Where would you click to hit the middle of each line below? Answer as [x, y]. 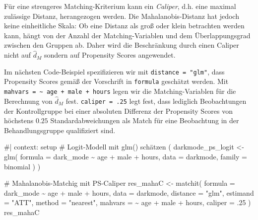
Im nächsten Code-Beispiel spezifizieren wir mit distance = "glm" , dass [114, 71]
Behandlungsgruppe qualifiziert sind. [60, 130]
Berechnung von [28, 101]
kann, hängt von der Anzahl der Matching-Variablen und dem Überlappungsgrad [127, 35]
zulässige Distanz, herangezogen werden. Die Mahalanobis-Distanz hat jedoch [122, 16]
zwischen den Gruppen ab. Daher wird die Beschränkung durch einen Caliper [122, 45]
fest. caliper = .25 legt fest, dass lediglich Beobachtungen [156, 101]
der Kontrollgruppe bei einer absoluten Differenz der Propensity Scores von [119, 110]
